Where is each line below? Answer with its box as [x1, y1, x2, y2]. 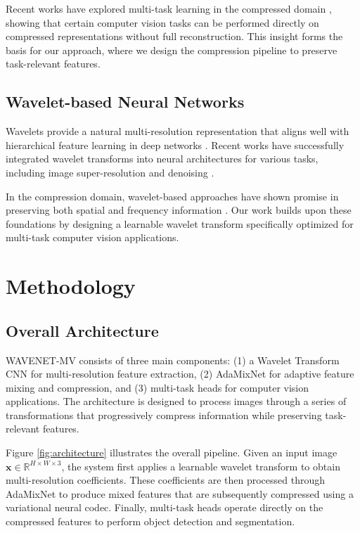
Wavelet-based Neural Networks [6, 91, 245, 113]
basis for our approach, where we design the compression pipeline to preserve [6, 42, 337, 57]
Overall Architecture [6, 319, 159, 341]
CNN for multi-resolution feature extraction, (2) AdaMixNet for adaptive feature [6, 366, 354, 381]
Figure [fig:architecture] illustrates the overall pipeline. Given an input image [6, 445, 337, 460]
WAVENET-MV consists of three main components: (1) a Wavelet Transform [6, 352, 340, 367]
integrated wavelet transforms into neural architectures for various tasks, [6, 151, 319, 166]
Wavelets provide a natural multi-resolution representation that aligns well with [6, 124, 349, 139]
